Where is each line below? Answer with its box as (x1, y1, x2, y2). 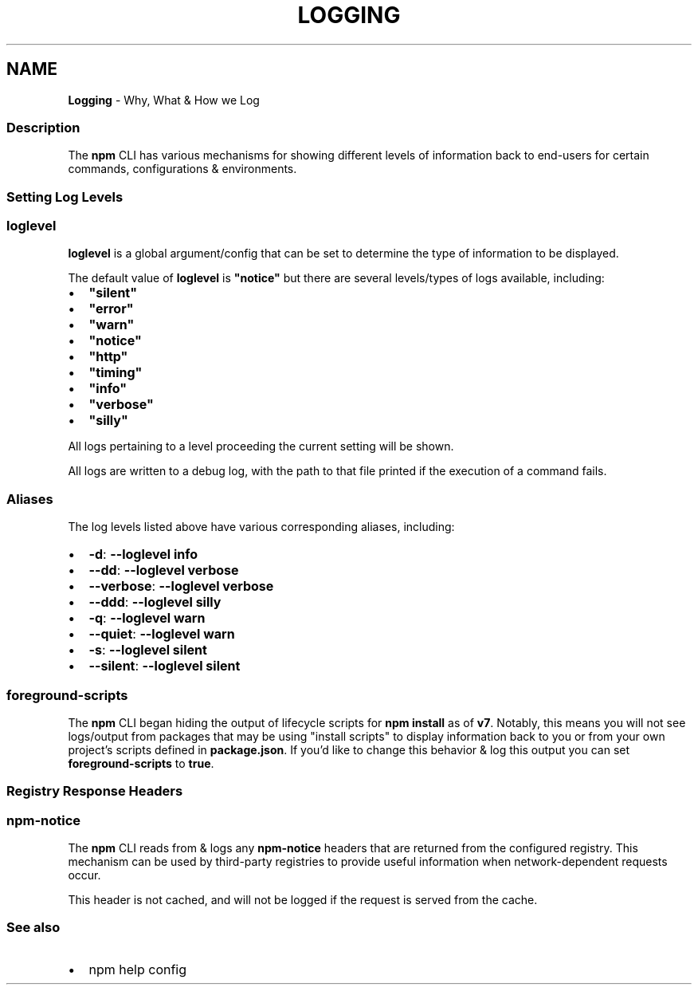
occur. (68, 868, 101, 883)
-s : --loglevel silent (88, 642, 207, 659)
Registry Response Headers (6, 783, 183, 800)
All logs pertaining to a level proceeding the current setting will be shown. (68, 439, 454, 454)
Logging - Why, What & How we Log (68, 92, 260, 107)
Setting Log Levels (6, 188, 124, 205)
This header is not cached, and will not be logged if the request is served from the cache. (68, 893, 538, 907)
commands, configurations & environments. (68, 162, 297, 176)
